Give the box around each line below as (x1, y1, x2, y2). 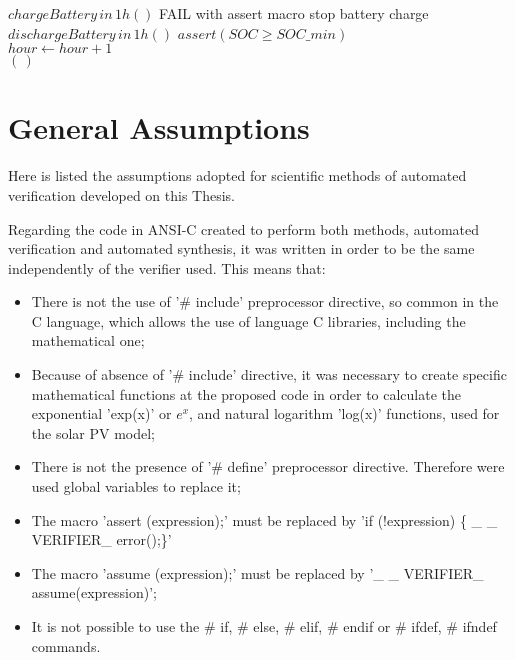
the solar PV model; (31, 422, 155, 443)
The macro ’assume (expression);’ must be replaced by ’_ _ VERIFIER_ (31, 562, 484, 583)
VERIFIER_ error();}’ (31, 529, 172, 550)
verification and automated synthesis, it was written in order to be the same (8, 238, 475, 259)
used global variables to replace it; (31, 476, 241, 497)
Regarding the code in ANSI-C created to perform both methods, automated (8, 218, 479, 239)
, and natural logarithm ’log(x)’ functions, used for (189, 403, 500, 424)
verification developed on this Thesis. (8, 184, 235, 205)
